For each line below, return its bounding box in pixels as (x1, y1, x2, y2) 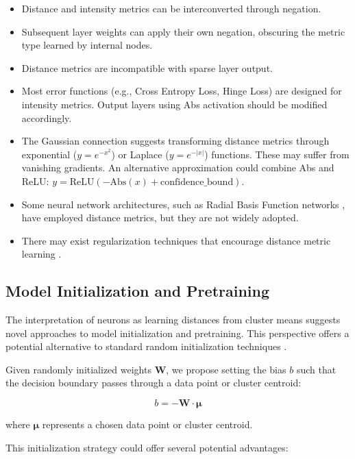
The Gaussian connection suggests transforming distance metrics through (21, 134, 330, 148)
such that (296, 362, 336, 376)
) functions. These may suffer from (204, 147, 350, 161)
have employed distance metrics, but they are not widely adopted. (21, 210, 299, 225)
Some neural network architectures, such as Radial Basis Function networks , (21, 197, 345, 211)
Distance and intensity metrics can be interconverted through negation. (21, 1, 321, 15)
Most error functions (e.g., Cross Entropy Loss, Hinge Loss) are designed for (21, 84, 342, 98)
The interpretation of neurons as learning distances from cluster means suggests (5, 312, 341, 327)
